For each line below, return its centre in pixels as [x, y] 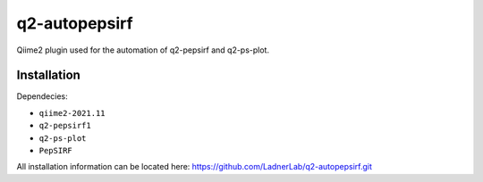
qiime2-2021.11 [72, 113]
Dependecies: [42, 96]
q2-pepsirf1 [65, 126]
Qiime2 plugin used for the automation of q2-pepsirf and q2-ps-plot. [143, 50]
